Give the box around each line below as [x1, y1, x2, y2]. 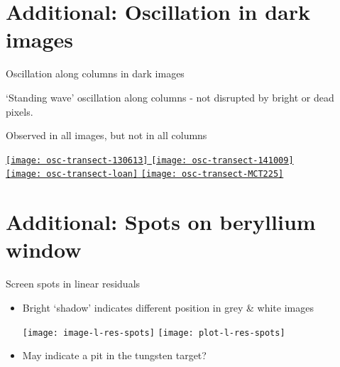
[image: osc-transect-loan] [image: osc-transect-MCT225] [6, 169, 284, 180]
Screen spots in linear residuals [6, 276, 141, 291]
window [6, 235, 82, 264]
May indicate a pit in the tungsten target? [22, 348, 207, 363]
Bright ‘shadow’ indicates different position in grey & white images [22, 300, 314, 314]
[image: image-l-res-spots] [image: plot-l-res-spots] [22, 327, 285, 338]
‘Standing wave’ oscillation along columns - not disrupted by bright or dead [6, 89, 334, 104]
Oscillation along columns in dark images [6, 66, 185, 81]
